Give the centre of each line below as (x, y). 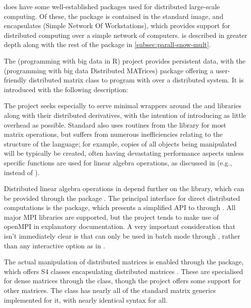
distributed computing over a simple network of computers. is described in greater (126, 35)
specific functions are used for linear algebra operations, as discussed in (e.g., (118, 162)
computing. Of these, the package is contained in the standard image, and (114, 16)
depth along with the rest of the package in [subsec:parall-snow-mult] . (108, 44)
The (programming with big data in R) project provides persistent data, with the (125, 60)
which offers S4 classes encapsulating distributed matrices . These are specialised (124, 271)
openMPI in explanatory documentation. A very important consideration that (120, 226)
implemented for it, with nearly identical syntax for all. (86, 300)
